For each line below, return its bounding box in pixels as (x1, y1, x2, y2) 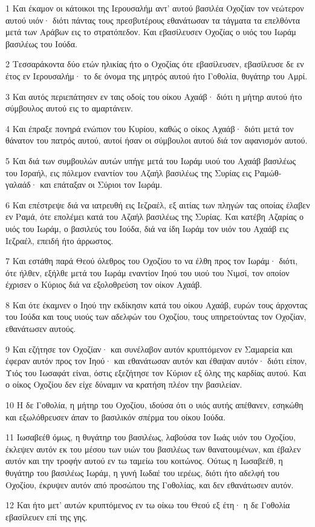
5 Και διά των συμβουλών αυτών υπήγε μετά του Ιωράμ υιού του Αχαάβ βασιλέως (5, 154, 296, 167)
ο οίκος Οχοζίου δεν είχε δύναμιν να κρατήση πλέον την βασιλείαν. (5, 378, 242, 391)
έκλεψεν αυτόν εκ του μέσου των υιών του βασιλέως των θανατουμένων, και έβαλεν (5, 442, 301, 455)
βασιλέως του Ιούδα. (5, 37, 77, 50)
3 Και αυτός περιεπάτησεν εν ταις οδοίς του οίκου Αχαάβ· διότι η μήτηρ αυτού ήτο (5, 90, 302, 102)
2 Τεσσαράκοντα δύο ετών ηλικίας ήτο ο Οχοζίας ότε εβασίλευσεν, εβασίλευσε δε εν (5, 58, 304, 70)
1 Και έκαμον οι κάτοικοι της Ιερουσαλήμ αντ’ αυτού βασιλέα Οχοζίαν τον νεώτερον (5, 2, 304, 14)
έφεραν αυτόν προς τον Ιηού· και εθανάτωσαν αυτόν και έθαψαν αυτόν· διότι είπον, (5, 354, 307, 367)
